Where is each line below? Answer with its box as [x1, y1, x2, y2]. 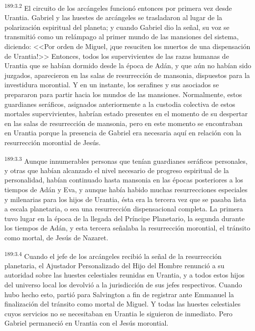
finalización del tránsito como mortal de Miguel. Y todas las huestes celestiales [4, 299, 241, 309]
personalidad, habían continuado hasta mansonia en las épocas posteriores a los [4, 175, 243, 185]
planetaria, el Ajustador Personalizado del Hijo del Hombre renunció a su [4, 260, 225, 270]
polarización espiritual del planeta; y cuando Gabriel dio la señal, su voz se [4, 22, 229, 32]
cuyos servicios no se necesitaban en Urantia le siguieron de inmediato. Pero [4, 308, 233, 318]
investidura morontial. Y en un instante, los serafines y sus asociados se [4, 79, 219, 90]
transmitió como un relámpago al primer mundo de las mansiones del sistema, [4, 31, 239, 42]
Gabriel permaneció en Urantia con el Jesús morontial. [4, 318, 169, 328]
